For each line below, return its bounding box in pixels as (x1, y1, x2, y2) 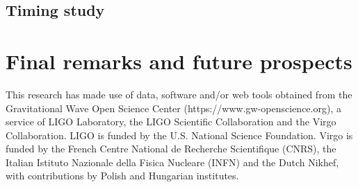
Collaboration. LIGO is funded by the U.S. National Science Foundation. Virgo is (6, 127, 353, 142)
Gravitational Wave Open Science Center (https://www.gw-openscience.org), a (6, 100, 341, 115)
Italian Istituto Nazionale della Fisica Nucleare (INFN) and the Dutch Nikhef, (6, 154, 339, 169)
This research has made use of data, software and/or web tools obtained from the (6, 87, 352, 101)
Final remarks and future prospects (6, 46, 352, 75)
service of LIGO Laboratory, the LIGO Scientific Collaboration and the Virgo (6, 114, 336, 129)
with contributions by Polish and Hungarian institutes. (6, 168, 239, 183)
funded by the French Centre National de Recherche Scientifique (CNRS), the (6, 141, 336, 156)
